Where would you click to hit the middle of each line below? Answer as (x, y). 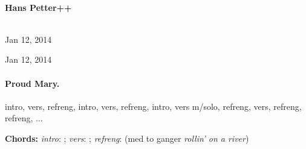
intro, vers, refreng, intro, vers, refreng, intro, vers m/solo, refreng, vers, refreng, (153, 106)
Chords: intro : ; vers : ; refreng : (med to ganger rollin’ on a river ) (127, 138)
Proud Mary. (32, 83)
